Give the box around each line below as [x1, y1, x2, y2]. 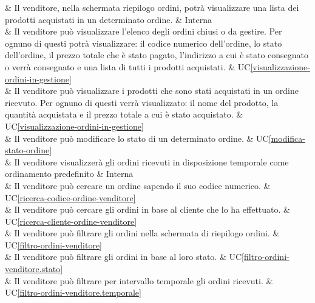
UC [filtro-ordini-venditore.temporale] [5, 286, 141, 299]
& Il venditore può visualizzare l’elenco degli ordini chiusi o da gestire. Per [5, 25, 282, 38]
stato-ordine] [5, 144, 52, 156]
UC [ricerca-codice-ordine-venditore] [5, 191, 136, 204]
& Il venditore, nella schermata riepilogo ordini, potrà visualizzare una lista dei [5, 1, 299, 13]
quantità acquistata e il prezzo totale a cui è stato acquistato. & [5, 108, 243, 121]
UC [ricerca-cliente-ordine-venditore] [5, 215, 137, 227]
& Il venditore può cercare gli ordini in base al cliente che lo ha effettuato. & [5, 203, 290, 216]
